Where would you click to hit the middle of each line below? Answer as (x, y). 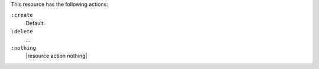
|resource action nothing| (56, 56)
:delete (22, 32)
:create (22, 15)
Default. (35, 23)
